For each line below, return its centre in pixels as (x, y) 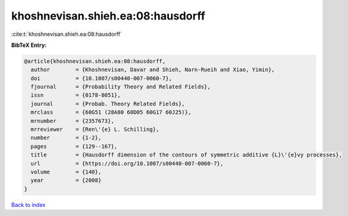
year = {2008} (66, 180)
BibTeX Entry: (29, 45)
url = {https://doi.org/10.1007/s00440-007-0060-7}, (127, 163)
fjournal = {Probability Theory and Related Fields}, (121, 87)
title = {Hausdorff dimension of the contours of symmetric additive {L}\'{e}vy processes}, (186, 155)
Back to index (28, 204)
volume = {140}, (66, 172)
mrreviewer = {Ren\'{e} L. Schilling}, (95, 130)
